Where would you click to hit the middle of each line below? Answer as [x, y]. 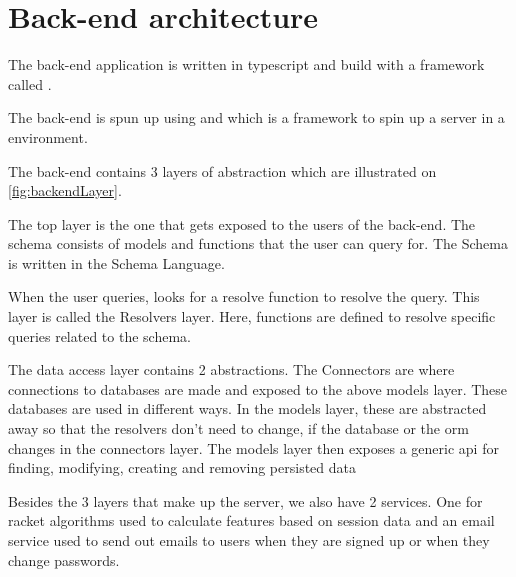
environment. [48, 136]
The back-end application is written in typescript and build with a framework [246, 64]
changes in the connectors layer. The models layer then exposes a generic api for [253, 447]
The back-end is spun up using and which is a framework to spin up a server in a [256, 117]
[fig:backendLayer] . [65, 190]
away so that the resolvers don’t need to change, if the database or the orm [238, 428]
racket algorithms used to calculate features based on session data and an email [251, 520]
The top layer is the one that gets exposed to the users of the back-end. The [242, 223]
